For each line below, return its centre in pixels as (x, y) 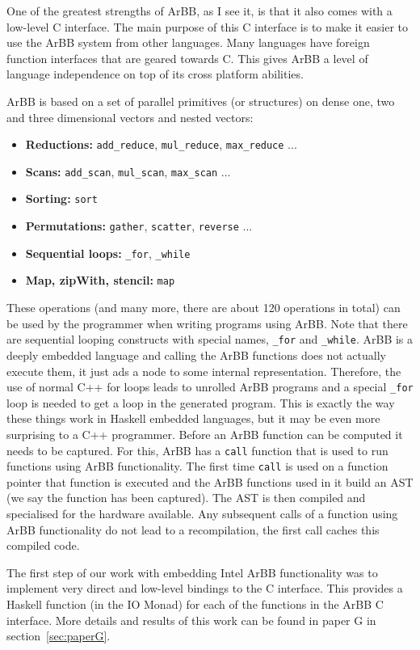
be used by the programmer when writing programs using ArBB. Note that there (207, 323)
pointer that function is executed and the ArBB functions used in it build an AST (210, 481)
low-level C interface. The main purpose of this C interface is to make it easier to (207, 26)
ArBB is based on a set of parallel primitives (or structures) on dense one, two (201, 101)
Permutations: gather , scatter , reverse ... (139, 226)
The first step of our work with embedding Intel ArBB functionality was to (192, 572)
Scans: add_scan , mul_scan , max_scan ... (128, 171)
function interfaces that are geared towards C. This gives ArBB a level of (187, 58)
